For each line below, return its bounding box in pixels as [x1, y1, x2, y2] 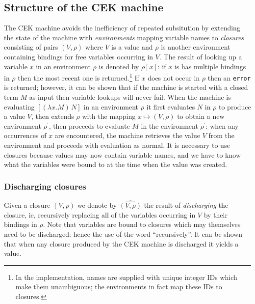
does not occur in [148, 72, 200, 83]
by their [204, 209, 228, 220]
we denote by [77, 200, 117, 210]
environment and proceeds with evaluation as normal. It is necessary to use [4, 140, 230, 150]
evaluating [4, 101, 35, 111]
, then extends [31, 111, 74, 121]
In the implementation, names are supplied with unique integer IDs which [15, 272, 237, 282]
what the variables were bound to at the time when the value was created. [4, 159, 227, 169]
